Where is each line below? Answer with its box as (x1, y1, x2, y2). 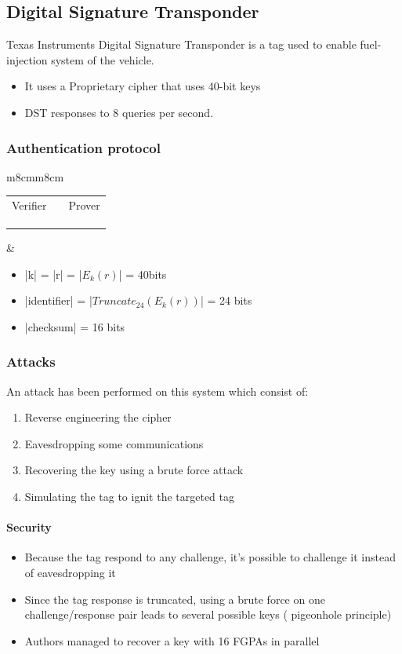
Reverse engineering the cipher (24, 409, 172, 426)
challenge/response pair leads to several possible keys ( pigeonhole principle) (24, 606, 392, 623)
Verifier (12, 197, 47, 214)
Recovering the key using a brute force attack (24, 462, 244, 478)
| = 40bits (118, 265, 167, 282)
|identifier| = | (24, 292, 92, 309)
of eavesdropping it (24, 564, 116, 580)
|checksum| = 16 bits (24, 318, 125, 334)
